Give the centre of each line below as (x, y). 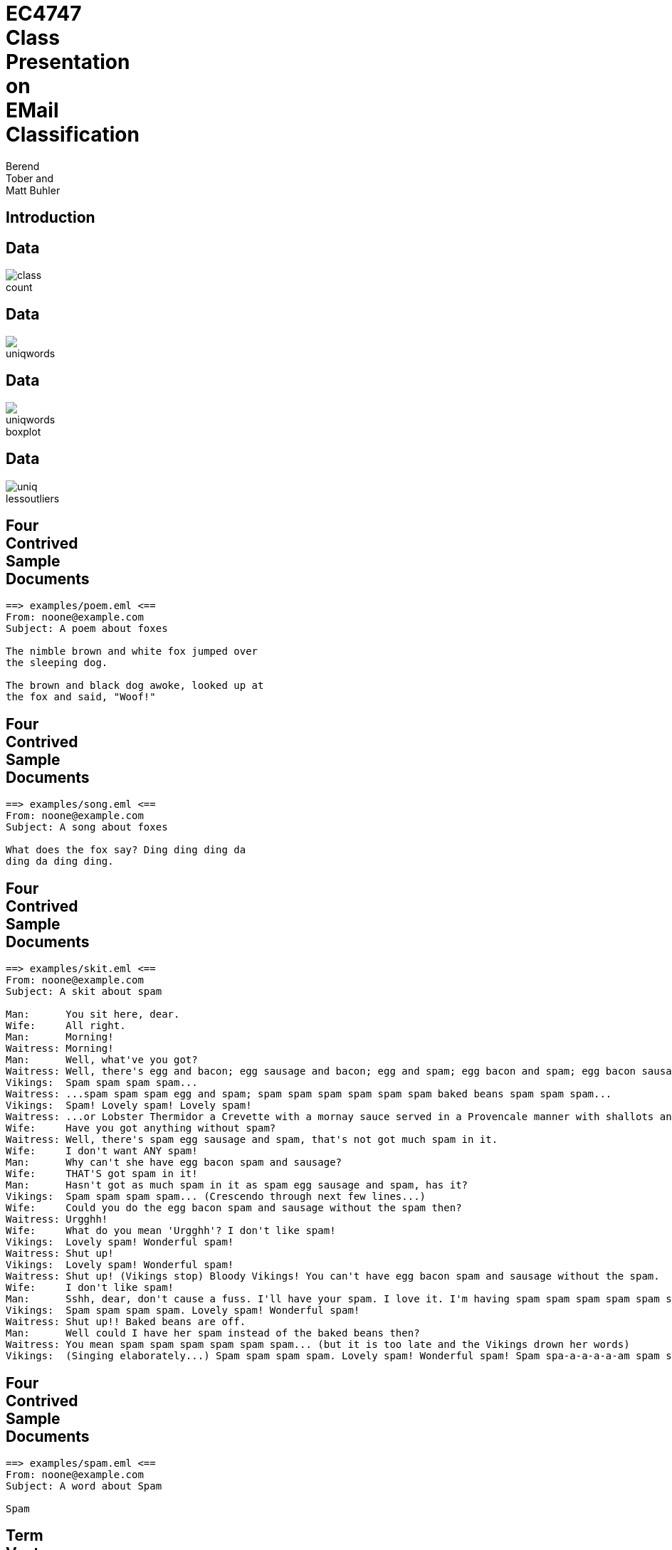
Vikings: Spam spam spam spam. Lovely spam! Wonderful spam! (183, 1311)
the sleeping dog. (57, 663)
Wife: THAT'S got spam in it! (102, 1174)
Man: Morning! (60, 1037)
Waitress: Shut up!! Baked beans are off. (126, 1322)
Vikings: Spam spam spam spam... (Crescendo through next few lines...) (216, 1197)
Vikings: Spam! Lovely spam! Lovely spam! (129, 1106)
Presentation (68, 62)
